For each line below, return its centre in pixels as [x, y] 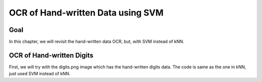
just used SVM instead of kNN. [40, 74]
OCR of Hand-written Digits [51, 55]
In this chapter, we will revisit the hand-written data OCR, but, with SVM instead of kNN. [97, 42]
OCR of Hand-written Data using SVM [86, 13]
